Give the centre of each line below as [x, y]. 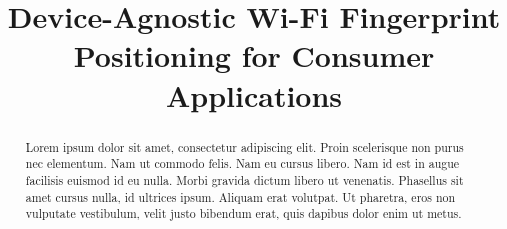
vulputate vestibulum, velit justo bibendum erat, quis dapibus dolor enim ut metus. [243, 213]
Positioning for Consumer [254, 55]
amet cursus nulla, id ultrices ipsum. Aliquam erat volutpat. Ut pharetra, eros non [240, 196]
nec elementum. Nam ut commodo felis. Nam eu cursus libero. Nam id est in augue [242, 163]
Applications [254, 94]
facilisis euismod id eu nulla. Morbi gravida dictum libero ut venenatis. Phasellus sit [244, 179]
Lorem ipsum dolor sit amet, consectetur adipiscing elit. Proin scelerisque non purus [244, 146]
